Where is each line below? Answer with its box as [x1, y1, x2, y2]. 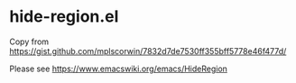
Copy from [9, 36, 50, 47]
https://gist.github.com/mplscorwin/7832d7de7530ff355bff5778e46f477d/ [9, 45, 287, 56]
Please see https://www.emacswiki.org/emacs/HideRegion [9, 63, 228, 74]
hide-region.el [9, 6, 119, 27]
